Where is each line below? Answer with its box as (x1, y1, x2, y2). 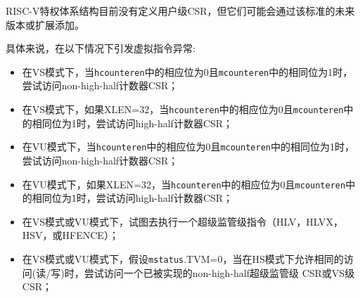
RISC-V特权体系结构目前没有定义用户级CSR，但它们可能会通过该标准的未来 (6, 4, 355, 18)
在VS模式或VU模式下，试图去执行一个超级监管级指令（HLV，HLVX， (22, 214, 343, 228)
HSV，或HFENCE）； (22, 228, 119, 242)
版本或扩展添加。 (6, 17, 84, 32)
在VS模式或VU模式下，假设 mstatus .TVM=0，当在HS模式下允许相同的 (22, 251, 344, 266)
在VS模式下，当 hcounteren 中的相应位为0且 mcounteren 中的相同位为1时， (22, 64, 353, 79)
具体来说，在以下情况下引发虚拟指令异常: (6, 41, 195, 56)
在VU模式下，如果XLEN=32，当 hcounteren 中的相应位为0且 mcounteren (22, 176, 346, 191)
